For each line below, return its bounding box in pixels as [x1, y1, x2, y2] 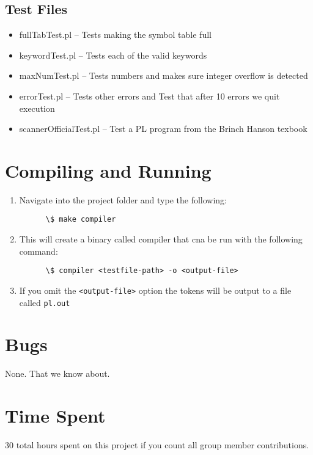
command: [19, 244, 58, 257]
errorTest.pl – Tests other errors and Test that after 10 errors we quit [19, 89, 280, 102]
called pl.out [19, 296, 70, 308]
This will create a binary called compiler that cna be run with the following [19, 233, 303, 246]
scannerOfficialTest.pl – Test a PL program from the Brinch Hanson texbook [19, 122, 307, 135]
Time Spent [5, 403, 106, 428]
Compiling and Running [5, 158, 212, 183]
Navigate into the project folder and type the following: [19, 193, 227, 206]
